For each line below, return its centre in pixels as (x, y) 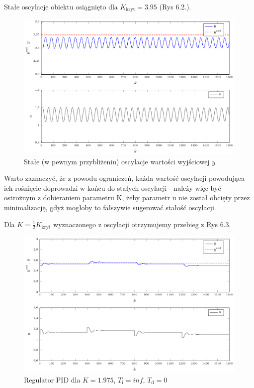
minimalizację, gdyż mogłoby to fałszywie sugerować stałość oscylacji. (110, 207)
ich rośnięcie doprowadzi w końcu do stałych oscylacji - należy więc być (113, 188)
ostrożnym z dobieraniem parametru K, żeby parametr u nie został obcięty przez (127, 197)
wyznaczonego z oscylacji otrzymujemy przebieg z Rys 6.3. (142, 224)
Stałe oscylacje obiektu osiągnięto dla (61, 6)
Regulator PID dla (52, 380)
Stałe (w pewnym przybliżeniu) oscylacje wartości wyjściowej (117, 161)
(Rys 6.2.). (175, 6)
